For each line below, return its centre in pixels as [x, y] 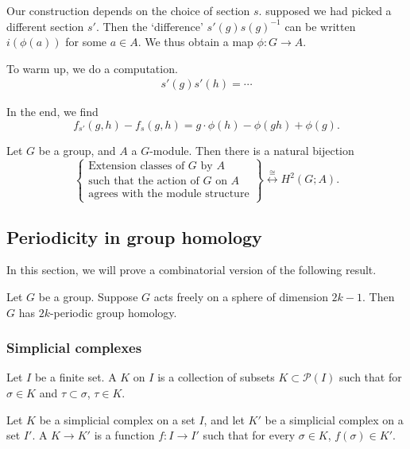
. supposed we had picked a [325, 10]
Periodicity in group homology [134, 236]
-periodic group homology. [113, 312]
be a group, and [77, 150]
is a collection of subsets [216, 377]
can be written [320, 26]
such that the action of [144, 181]
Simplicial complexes [74, 348]
